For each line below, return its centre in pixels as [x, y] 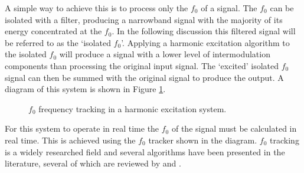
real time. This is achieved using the [70, 140]
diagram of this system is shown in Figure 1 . [85, 89]
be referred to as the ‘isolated [58, 42]
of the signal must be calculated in [234, 128]
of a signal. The [229, 8]
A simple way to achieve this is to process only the [97, 8]
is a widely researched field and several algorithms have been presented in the [145, 151]
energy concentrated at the [53, 31]
